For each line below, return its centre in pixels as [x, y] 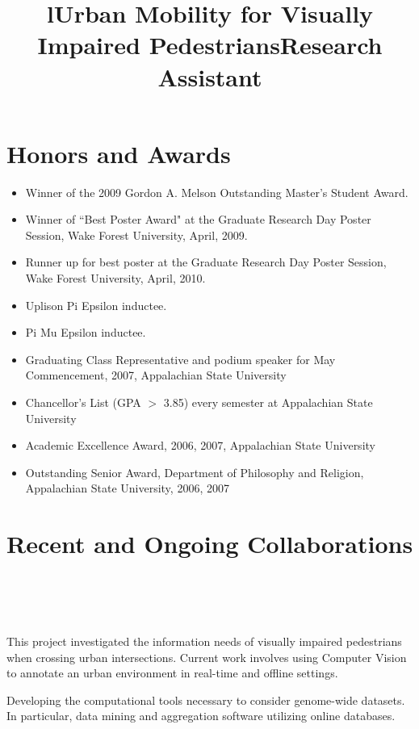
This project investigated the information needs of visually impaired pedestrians [204, 641]
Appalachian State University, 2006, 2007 [127, 488]
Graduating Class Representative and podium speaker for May [180, 359]
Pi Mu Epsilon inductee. [86, 332]
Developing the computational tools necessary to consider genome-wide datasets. [206, 700]
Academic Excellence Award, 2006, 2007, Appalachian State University [200, 445]
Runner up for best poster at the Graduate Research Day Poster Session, [206, 262]
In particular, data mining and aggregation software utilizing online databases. [201, 716]
